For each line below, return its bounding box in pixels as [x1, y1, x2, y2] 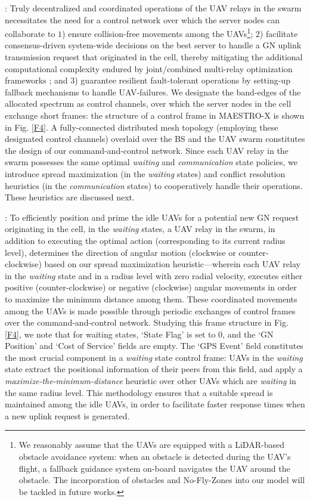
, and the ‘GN [222, 327, 274, 340]
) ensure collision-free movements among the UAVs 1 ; [62, 26, 253, 39]
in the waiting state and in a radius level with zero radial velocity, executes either [5, 269, 302, 282]
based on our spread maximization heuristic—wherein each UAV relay [44, 258, 300, 270]
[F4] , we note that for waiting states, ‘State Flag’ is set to [5, 327, 216, 340]
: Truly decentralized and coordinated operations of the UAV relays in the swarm [5, 2, 302, 14]
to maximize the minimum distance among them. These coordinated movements [5, 292, 297, 305]
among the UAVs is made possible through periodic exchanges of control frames [5, 304, 296, 317]
